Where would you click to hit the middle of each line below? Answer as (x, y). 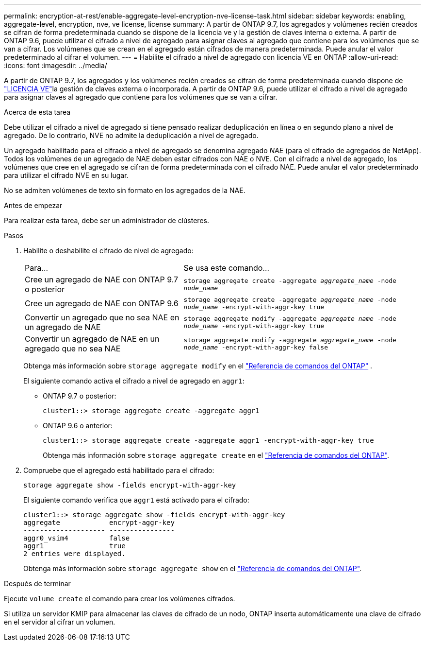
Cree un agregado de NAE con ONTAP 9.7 (102, 279)
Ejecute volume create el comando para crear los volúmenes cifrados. (120, 599)
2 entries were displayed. (74, 554)
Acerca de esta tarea (37, 112)
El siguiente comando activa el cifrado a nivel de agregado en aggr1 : (134, 381)
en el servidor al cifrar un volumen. (60, 622)
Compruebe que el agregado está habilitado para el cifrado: (119, 470)
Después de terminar (37, 584)
